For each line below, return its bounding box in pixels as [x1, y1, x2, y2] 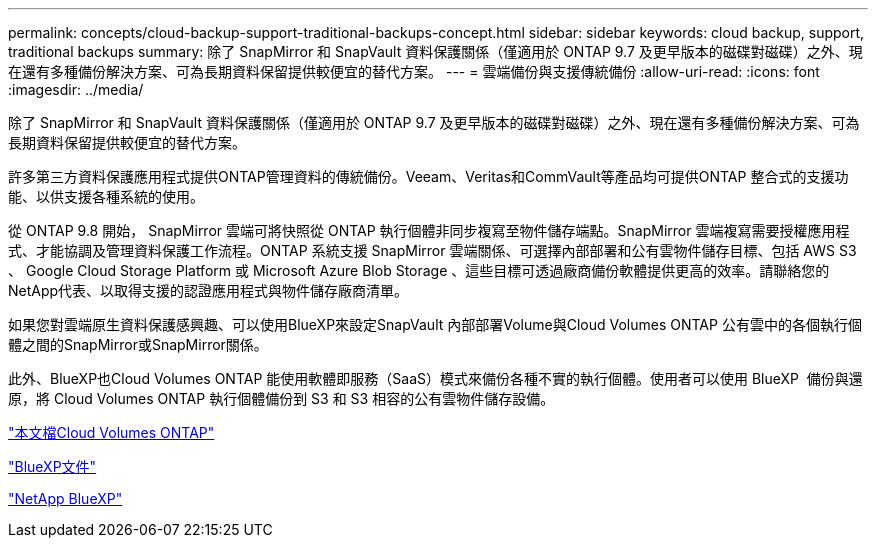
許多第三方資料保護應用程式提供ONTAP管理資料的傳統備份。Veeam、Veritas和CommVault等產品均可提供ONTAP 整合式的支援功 [8, 168, 849, 185]
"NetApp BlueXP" [8, 490, 123, 507]
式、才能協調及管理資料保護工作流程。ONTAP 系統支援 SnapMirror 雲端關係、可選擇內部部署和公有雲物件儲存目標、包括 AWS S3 [8, 242, 857, 259]
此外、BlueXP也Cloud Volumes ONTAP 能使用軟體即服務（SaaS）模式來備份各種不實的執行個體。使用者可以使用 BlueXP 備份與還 [8, 370, 863, 387]
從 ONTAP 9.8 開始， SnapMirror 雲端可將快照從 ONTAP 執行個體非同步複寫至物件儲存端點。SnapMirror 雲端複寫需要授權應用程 [8, 222, 850, 239]
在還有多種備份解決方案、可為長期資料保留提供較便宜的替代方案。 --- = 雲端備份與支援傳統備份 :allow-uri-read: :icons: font [8, 63, 820, 80]
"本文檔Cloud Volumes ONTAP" [8, 424, 215, 441]
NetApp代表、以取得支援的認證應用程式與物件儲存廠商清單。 [8, 282, 409, 299]
